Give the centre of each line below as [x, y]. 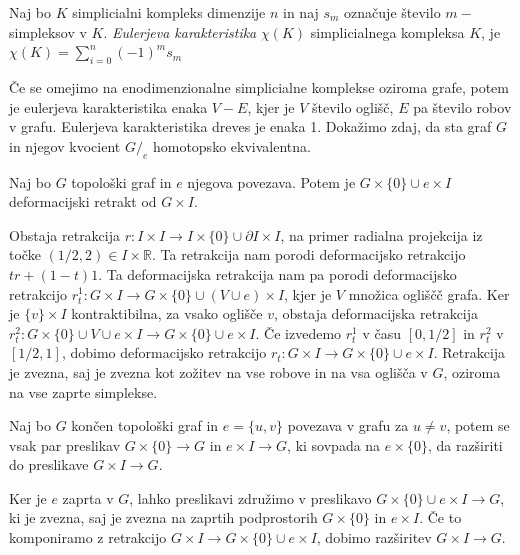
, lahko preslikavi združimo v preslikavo [250, 497]
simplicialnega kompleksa [387, 31]
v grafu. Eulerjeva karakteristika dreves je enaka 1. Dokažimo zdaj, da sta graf [250, 126]
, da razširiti [465, 444]
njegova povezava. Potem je [271, 181]
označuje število [392, 12]
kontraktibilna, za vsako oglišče [167, 313]
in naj [301, 12]
